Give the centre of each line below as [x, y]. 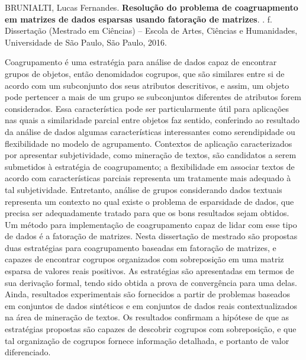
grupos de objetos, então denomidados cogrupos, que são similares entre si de [145, 73]
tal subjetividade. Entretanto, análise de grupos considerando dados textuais [144, 189]
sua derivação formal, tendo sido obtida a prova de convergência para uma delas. [151, 282]
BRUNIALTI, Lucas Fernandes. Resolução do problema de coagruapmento [152, 7]
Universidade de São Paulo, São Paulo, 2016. [86, 42]
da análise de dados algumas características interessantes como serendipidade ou [150, 131]
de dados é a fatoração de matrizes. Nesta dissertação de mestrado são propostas [151, 236]
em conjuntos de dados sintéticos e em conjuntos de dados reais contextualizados [151, 305]
